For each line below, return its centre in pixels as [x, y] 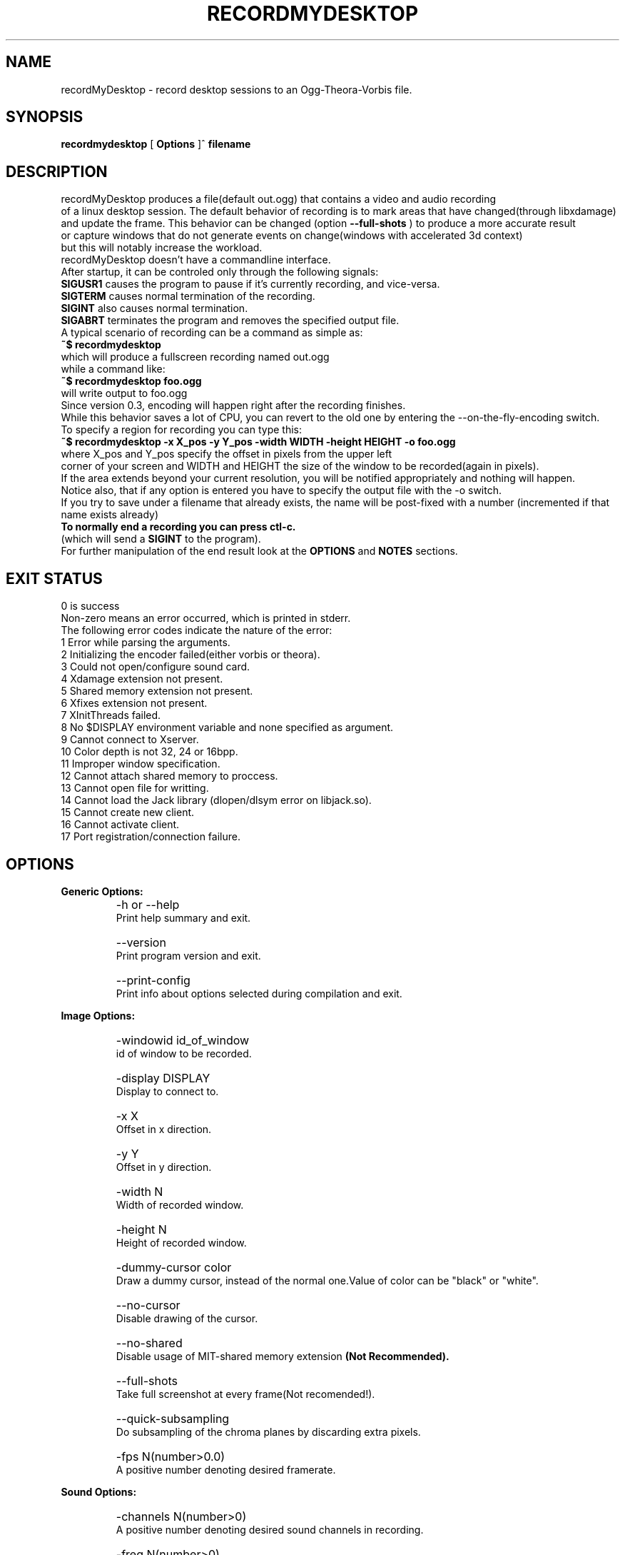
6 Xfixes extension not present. [134, 703]
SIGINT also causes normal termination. [154, 308]
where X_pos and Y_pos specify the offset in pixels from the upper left [227, 454]
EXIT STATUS [54, 578]
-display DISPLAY [163, 1078]
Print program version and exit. [188, 955]
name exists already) [110, 515]
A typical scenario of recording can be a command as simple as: [212, 333]
